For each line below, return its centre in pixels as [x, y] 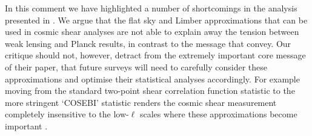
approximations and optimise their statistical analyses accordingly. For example [152, 79]
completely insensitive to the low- [67, 114]
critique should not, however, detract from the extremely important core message [155, 55]
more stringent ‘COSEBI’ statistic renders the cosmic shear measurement [141, 102]
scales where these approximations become [218, 114]
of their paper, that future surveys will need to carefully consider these [136, 66]
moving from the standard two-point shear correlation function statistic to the [150, 91]
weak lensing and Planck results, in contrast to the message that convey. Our [148, 43]
